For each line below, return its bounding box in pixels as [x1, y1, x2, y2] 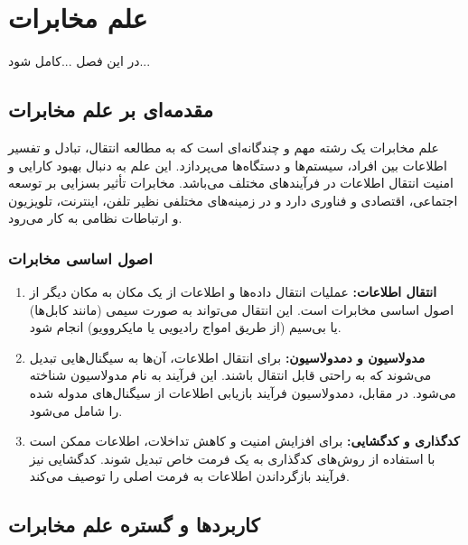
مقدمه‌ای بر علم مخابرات [8, 96, 213, 124]
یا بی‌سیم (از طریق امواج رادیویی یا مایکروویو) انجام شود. [29, 318, 342, 337]
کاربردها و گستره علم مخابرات [8, 511, 260, 539]
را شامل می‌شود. [29, 401, 123, 420]
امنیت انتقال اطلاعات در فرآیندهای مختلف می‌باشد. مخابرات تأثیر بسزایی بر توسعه [8, 173, 454, 192]
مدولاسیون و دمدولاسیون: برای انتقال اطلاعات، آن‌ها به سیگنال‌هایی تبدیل [29, 347, 426, 366]
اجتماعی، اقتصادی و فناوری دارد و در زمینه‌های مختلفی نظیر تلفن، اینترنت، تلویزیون [8, 190, 458, 209]
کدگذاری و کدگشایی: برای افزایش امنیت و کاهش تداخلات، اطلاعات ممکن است [29, 431, 460, 450]
